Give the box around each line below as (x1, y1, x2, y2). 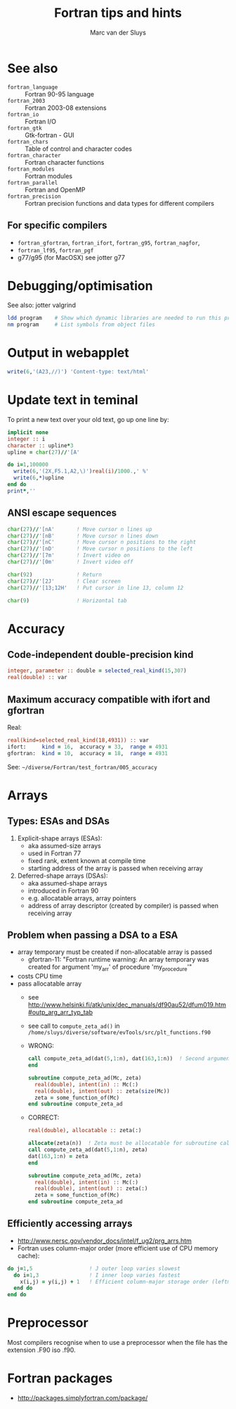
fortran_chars (7, 138, 49, 145)
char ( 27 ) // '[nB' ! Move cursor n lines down (7, 532, 159, 540)
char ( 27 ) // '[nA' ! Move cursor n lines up (7, 526, 152, 533)
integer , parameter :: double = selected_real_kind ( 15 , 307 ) (7, 667, 188, 674)
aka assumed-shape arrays (27, 879, 107, 887)
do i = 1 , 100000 (7, 461, 49, 468)
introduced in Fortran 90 (27, 886, 99, 895)
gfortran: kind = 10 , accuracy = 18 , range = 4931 (7, 750, 169, 757)
